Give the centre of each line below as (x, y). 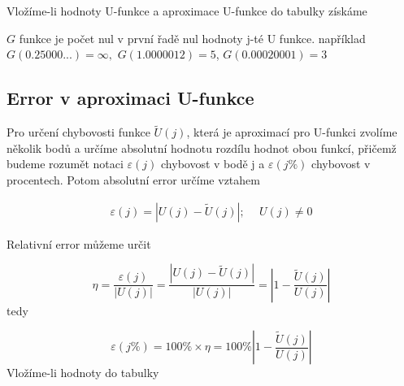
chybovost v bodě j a (213, 164)
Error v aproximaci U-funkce (130, 98)
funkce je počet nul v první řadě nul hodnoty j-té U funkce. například (192, 38)
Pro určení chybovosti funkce (78, 132)
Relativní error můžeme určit (79, 243)
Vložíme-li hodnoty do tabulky (83, 373)
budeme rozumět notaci (65, 164)
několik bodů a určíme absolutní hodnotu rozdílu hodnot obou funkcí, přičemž (202, 147)
